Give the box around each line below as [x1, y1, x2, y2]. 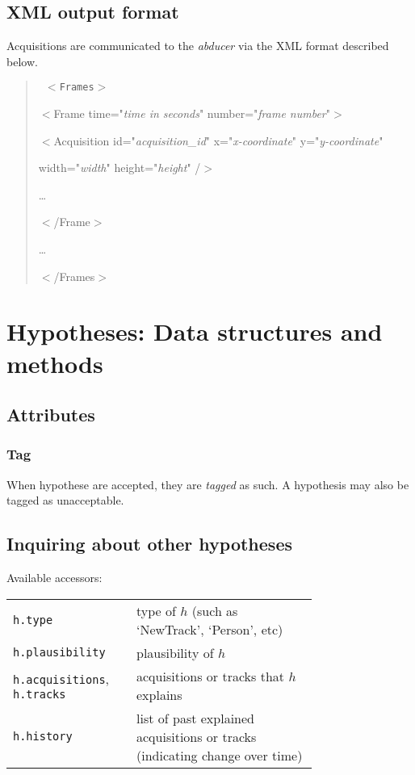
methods [6, 346, 103, 379]
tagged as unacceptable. [6, 492, 124, 509]
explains [136, 685, 182, 704]
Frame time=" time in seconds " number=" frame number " [53, 105, 330, 122]
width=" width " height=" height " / [38, 159, 201, 176]
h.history [13, 730, 73, 744]
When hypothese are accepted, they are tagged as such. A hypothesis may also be [6, 475, 409, 492]
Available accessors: [6, 569, 103, 586]
